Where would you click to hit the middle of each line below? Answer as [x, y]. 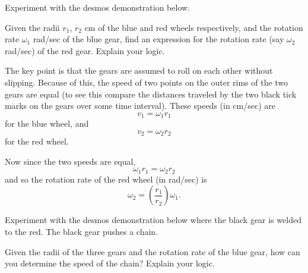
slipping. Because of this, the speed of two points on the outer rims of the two [147, 82]
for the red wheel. [37, 141]
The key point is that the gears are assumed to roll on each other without [139, 70]
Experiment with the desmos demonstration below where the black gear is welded [153, 220]
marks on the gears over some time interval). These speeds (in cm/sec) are [140, 106]
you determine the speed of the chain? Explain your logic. [110, 263]
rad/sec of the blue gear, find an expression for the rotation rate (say [158, 39]
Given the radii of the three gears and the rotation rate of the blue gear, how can [153, 251]
